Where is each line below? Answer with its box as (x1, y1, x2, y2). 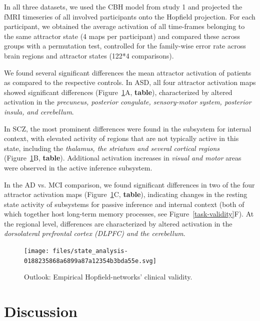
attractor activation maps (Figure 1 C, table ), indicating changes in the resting (4, 189, 247, 199)
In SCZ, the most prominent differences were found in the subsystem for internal (4, 123, 251, 133)
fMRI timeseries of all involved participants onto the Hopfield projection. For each (4, 11, 255, 21)
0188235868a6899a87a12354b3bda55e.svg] (24, 257, 156, 264)
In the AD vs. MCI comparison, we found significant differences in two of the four (4, 179, 255, 189)
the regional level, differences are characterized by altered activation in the (4, 218, 232, 228)
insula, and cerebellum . (4, 106, 74, 116)
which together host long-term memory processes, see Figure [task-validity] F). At (4, 208, 254, 219)
